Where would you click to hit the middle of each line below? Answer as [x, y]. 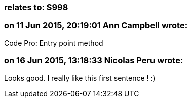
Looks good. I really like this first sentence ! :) [80, 78]
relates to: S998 [36, 7]
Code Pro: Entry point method [54, 43]
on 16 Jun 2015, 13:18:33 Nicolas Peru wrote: [94, 61]
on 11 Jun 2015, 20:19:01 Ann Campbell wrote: [96, 25]
